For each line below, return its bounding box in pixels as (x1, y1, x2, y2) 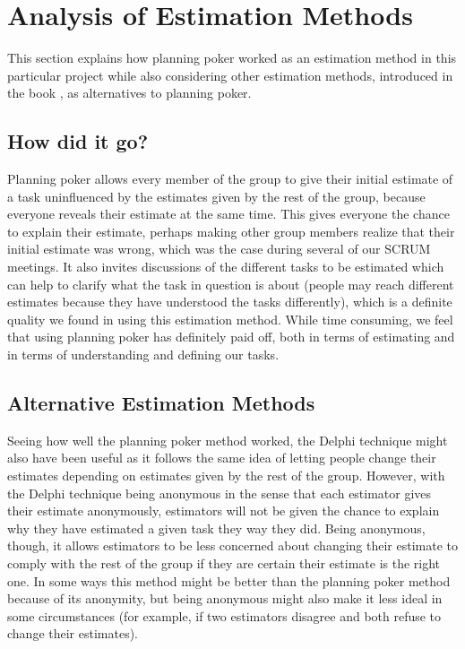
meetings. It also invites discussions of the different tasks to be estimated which (7, 257, 444, 276)
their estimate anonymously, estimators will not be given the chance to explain (7, 501, 440, 520)
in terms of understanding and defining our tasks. (7, 345, 280, 364)
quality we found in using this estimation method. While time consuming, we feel (7, 309, 453, 328)
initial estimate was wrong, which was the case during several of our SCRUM (7, 239, 431, 258)
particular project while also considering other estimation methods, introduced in (7, 65, 453, 84)
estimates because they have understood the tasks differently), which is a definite (7, 292, 452, 311)
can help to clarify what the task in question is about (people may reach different (7, 274, 454, 293)
